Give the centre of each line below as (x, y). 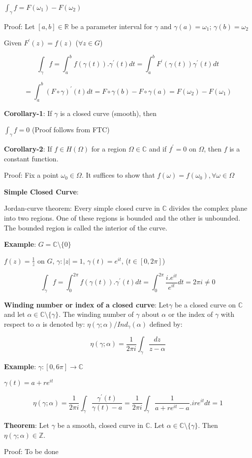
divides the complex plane (208, 208)
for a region (109, 148)
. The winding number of (96, 314)
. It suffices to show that (118, 175)
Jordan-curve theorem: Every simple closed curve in (82, 208)
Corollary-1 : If (28, 113)
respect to (19, 324)
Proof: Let (19, 26)
